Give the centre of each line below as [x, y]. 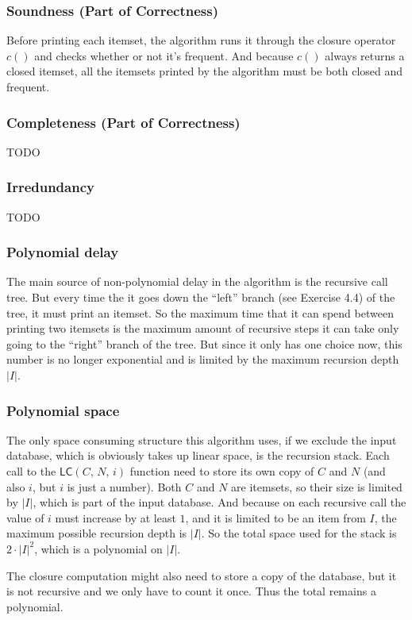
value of [25, 517]
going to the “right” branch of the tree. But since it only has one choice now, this [204, 343]
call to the [31, 471]
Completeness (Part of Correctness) [123, 122]
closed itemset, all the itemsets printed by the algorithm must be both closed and [205, 71]
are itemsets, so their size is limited [317, 486]
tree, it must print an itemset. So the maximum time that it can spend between [200, 312]
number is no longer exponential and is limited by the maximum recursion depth [203, 359]
